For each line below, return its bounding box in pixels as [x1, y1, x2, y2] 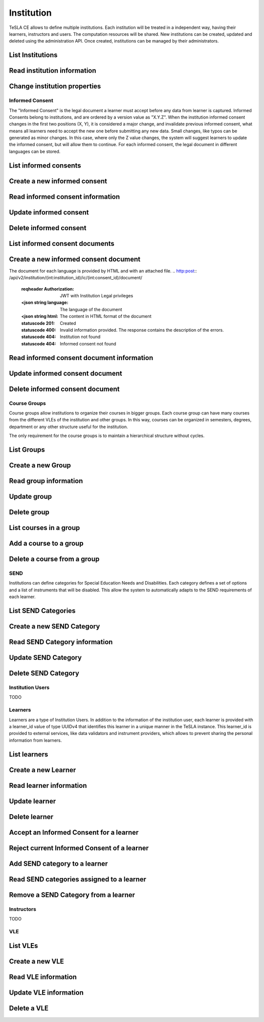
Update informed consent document [9, 369, 122, 377]
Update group [9, 492, 52, 501]
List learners [9, 750, 48, 758]
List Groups [9, 445, 45, 454]
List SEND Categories [9, 607, 76, 615]
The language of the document [60, 306, 122, 312]
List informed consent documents [9, 239, 115, 247]
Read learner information [9, 781, 88, 790]
